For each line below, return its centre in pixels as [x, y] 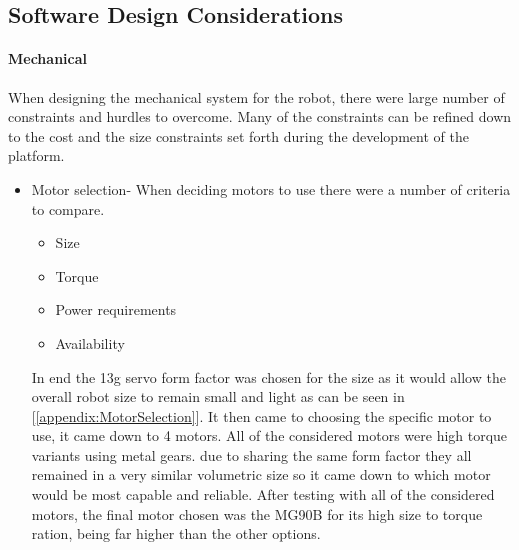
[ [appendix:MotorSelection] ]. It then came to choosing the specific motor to [261, 415]
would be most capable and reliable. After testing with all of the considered [263, 494]
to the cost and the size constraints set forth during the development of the [238, 135]
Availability [90, 342]
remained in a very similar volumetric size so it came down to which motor [261, 474]
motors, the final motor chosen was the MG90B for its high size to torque [257, 513]
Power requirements [116, 309]
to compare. [68, 208]
